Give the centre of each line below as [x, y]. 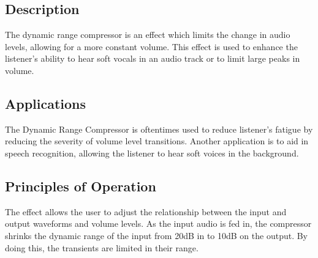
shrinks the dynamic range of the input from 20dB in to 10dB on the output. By [157, 235]
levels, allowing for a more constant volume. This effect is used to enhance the [151, 46]
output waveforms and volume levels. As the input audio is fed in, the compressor [158, 223]
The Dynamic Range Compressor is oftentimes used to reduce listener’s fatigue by [159, 129]
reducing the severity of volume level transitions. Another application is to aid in [157, 141]
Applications [46, 103]
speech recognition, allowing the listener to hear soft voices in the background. [152, 153]
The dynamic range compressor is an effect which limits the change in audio [148, 35]
